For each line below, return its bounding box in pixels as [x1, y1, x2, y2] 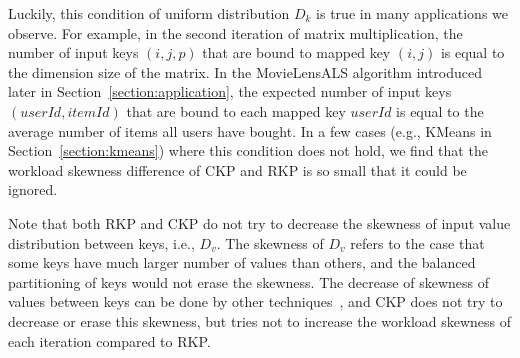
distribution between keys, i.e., [8, 232, 195, 253]
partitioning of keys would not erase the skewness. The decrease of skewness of [8, 271, 490, 292]
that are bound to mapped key [202, 42, 391, 63]
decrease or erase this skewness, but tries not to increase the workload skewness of [8, 310, 512, 331]
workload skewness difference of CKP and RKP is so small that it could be [8, 159, 467, 180]
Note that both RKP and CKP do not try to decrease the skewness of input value [8, 212, 511, 233]
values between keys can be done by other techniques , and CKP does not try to [8, 291, 503, 312]
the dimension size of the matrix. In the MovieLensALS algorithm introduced [8, 61, 483, 82]
